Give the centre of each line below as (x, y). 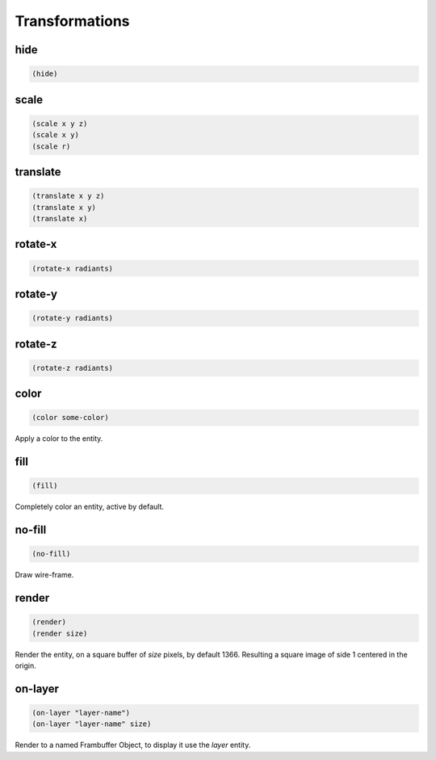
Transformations (72, 21)
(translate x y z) (68, 196)
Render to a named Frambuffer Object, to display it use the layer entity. (133, 745)
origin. (25, 666)
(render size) (60, 633)
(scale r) (51, 146)
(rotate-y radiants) (72, 318)
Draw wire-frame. (44, 575)
